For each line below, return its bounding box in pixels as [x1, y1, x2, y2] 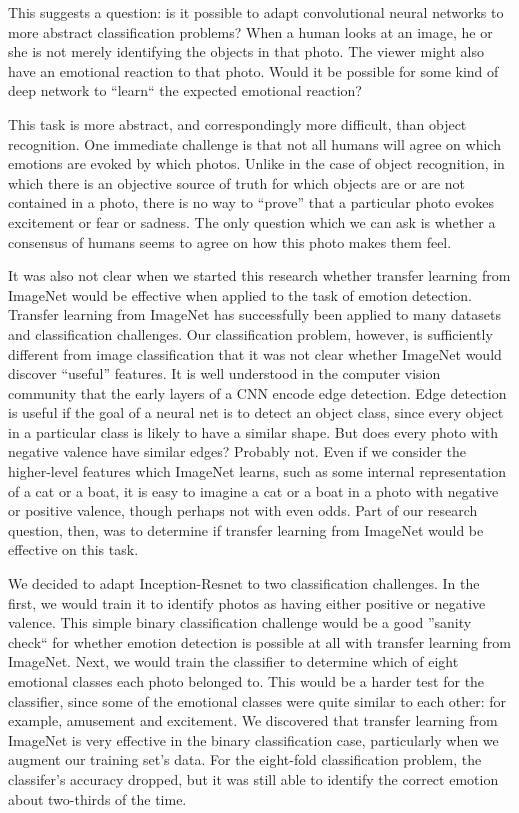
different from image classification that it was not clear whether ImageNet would [8, 343, 502, 364]
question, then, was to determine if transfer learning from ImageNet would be [8, 519, 484, 540]
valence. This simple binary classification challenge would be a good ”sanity [8, 612, 472, 633]
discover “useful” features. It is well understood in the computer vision [8, 363, 441, 384]
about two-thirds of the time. [8, 788, 187, 809]
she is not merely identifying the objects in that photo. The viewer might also [8, 41, 484, 62]
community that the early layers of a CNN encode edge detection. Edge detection [8, 382, 507, 403]
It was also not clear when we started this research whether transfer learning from [8, 265, 511, 286]
